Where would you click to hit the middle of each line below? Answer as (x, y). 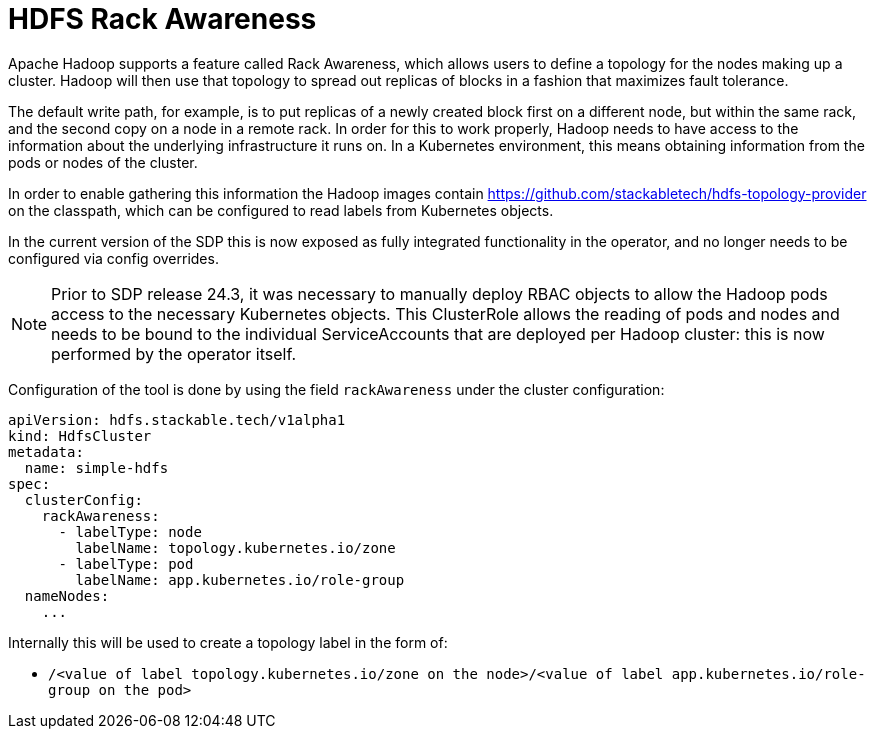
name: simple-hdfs (96, 467)
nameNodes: (67, 595)
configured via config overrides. (113, 258)
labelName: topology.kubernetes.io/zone (235, 547)
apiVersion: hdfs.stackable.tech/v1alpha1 (177, 419)
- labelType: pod (126, 563)
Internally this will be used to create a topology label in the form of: (228, 642)
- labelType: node (130, 531)
